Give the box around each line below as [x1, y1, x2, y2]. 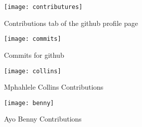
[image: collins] [4, 67, 61, 75]
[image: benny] [4, 99, 54, 107]
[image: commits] [4, 35, 61, 43]
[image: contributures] [4, 3, 83, 10]
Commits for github [4, 49, 64, 60]
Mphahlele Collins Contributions [4, 82, 104, 92]
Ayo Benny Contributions [4, 114, 82, 124]
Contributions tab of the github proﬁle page [4, 17, 138, 28]
